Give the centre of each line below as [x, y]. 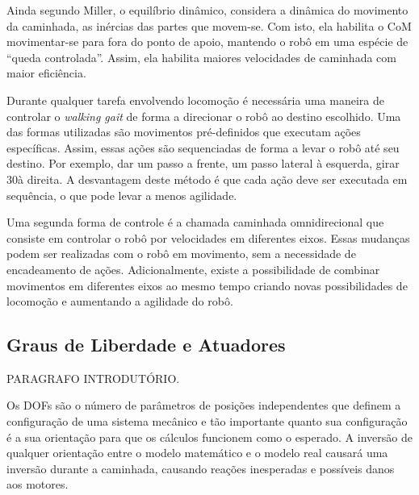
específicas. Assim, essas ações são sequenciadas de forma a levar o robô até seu [203, 147]
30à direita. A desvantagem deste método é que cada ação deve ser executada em [207, 179]
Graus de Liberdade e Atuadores [146, 345]
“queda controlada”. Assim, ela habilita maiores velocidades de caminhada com [201, 57]
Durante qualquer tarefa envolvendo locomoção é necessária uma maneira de [195, 100]
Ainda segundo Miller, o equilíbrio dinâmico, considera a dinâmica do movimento [207, 10]
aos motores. [38, 484]
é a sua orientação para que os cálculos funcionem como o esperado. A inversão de [209, 437]
